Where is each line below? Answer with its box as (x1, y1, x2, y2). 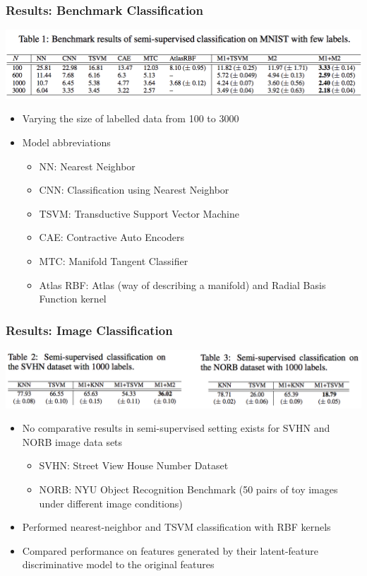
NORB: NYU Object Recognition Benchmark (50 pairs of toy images (39, 482, 338, 497)
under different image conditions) (39, 495, 183, 510)
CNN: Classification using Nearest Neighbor (39, 182, 229, 197)
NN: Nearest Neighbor (39, 158, 136, 173)
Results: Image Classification (6, 321, 173, 339)
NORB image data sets (22, 434, 123, 449)
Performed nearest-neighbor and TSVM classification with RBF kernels (22, 519, 331, 534)
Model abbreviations (22, 135, 111, 150)
